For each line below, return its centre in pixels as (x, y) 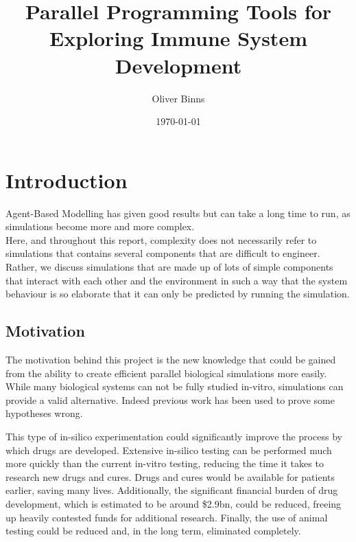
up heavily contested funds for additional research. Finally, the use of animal (167, 517)
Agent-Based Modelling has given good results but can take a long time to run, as (178, 213)
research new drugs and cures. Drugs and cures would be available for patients (170, 476)
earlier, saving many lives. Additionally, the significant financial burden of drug (172, 490)
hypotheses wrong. (44, 413)
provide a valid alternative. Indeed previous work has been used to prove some (170, 399)
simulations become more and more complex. (100, 226)
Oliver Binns (178, 98)
